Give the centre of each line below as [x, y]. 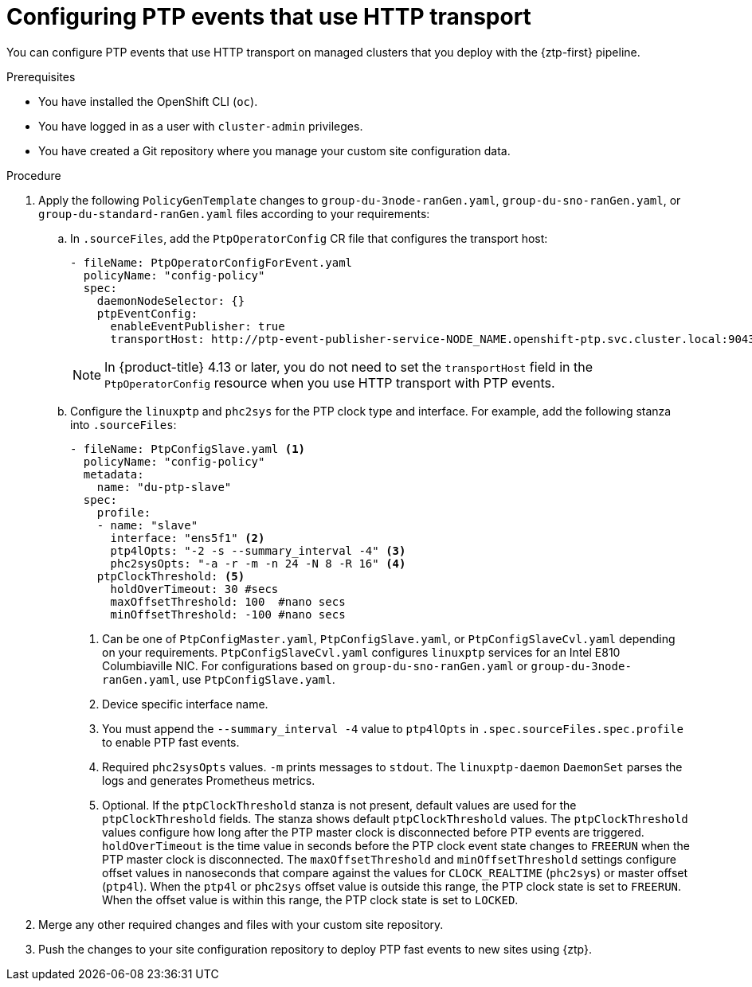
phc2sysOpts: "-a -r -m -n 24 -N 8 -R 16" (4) [258, 563]
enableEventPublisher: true [198, 326]
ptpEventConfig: [147, 313]
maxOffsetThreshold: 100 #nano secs [228, 601]
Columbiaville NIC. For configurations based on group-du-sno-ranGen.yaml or [315, 665]
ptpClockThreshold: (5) [171, 576]
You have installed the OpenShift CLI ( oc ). [148, 101]
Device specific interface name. [185, 704]
